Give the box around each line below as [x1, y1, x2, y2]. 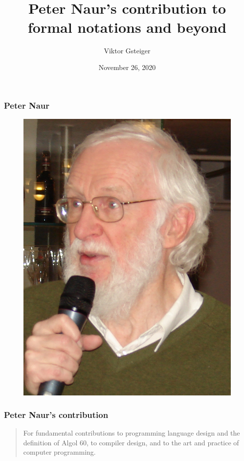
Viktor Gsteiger [104, 46, 151, 56]
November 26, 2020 [98, 62, 156, 72]
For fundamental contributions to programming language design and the [23, 427, 240, 438]
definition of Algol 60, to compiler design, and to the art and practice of [23, 437, 239, 447]
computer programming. [23, 447, 96, 457]
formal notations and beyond [27, 17, 227, 37]
